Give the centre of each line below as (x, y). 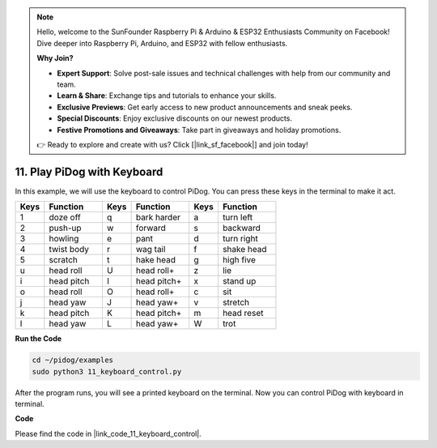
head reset (243, 314)
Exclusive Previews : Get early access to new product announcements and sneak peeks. (205, 107)
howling (64, 239)
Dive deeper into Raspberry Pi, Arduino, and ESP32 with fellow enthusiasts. (162, 43)
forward (151, 228)
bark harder (158, 217)
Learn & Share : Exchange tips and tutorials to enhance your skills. (167, 96)
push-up (65, 228)
